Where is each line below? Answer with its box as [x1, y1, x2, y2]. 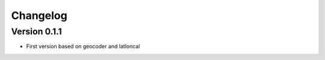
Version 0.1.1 [11, 26, 63, 37]
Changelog [11, 9, 67, 22]
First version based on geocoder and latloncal [26, 43, 140, 50]
